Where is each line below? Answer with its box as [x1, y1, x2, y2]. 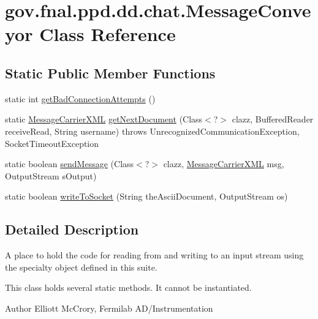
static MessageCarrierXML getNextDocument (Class [5, 113, 203, 126]
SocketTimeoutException [5, 137, 99, 149]
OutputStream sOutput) [5, 169, 97, 182]
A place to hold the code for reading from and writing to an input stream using [5, 249, 304, 261]
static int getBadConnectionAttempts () [5, 92, 156, 105]
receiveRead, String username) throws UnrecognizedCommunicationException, [5, 124, 300, 137]
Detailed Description [5, 220, 139, 239]
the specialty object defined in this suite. [5, 260, 157, 273]
